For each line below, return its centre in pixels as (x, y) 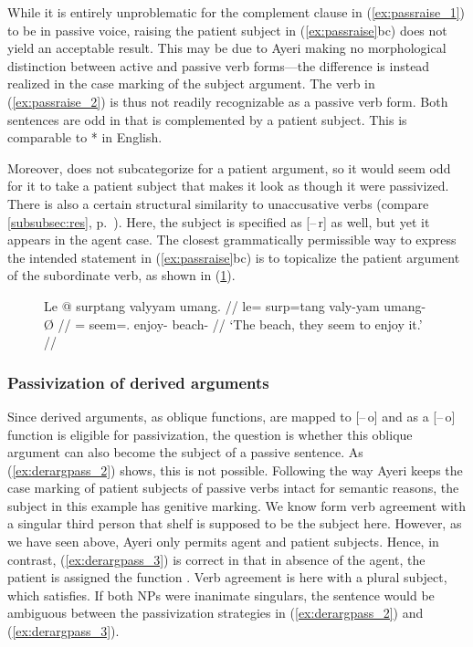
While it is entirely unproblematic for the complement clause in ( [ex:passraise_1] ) (236, 12)
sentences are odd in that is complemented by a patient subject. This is (207, 119)
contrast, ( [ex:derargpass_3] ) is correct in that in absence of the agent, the (216, 559)
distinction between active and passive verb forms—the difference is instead (219, 65)
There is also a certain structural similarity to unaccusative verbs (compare (218, 203)
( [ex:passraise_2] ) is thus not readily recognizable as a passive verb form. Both (228, 101)
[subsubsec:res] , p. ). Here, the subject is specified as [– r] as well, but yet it (219, 221)
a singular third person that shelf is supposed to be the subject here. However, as (235, 523)
